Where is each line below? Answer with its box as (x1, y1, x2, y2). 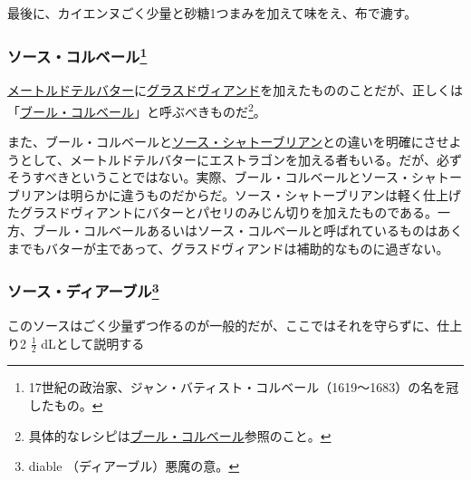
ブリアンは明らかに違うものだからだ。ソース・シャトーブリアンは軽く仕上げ (7, 185, 461, 204)
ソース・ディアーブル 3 (7, 278, 159, 302)
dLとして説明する (41, 333, 145, 352)
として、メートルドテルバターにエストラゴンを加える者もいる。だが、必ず (19, 149, 462, 168)
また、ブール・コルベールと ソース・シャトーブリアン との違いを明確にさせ (7, 132, 449, 151)
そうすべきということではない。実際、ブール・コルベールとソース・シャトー (7, 168, 462, 187)
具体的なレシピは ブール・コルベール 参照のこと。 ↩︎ (28, 426, 332, 445)
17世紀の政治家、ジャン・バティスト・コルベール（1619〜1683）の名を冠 (28, 378, 459, 397)
